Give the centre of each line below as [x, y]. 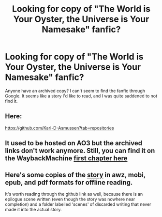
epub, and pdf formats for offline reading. [69, 182]
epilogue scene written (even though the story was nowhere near [70, 199]
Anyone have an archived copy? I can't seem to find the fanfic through [75, 91]
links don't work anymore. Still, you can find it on [80, 151]
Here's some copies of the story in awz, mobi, [75, 175]
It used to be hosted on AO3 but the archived [74, 143]
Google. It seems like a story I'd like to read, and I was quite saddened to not [81, 96]
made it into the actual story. [33, 209]
